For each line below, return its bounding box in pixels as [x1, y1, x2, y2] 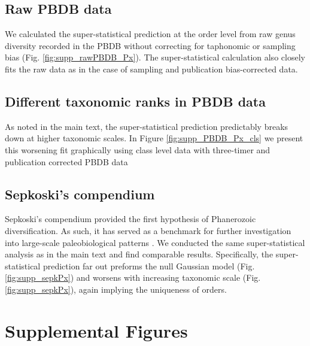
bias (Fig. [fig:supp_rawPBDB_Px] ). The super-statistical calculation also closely [5, 51, 305, 63]
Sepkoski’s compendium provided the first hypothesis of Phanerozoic [5, 213, 256, 225]
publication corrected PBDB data [5, 155, 128, 168]
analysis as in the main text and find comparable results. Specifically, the [5, 248, 273, 260]
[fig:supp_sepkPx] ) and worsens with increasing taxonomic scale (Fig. [5, 271, 261, 284]
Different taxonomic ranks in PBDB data [5, 92, 266, 110]
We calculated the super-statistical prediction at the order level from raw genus [5, 28, 296, 40]
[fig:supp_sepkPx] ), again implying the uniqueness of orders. [5, 283, 227, 295]
